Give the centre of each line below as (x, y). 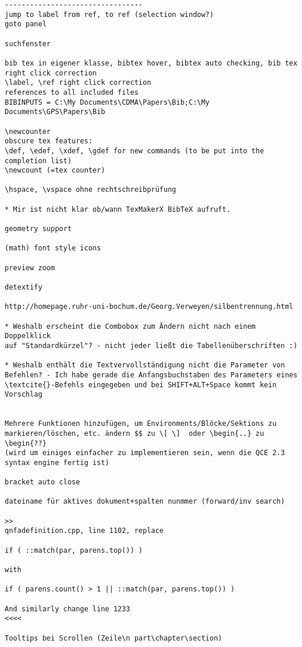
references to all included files (72, 92)
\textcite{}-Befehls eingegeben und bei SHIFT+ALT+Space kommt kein (141, 385)
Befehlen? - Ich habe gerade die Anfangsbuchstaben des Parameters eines (151, 375)
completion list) (38, 161)
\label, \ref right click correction (78, 83)
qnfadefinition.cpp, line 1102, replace (84, 531)
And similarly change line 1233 (67, 609)
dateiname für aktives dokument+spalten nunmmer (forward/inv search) (145, 502)
